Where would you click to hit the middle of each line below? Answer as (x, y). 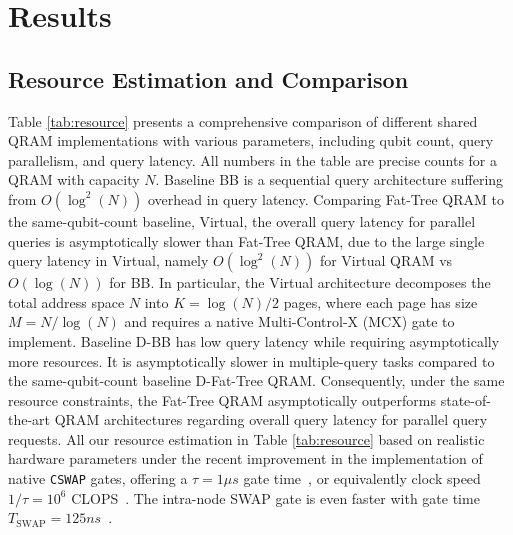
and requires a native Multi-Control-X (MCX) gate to (289, 321)
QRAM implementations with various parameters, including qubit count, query (251, 140)
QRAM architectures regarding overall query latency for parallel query (271, 419)
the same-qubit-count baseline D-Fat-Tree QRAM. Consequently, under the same (256, 380)
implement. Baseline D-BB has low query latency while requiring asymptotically (254, 340)
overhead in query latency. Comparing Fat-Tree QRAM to (325, 198)
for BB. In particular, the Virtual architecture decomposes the (300, 282)
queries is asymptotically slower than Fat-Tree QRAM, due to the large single (246, 240)
